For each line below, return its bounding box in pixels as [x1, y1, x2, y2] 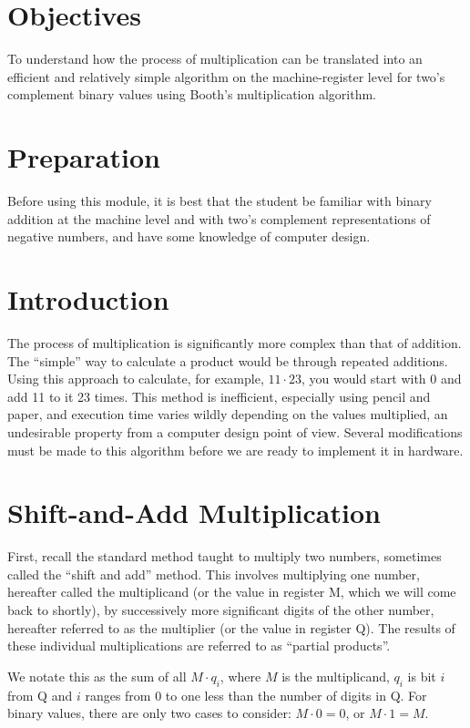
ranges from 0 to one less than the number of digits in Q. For [85, 685, 427, 704]
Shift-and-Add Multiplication [7, 494, 381, 531]
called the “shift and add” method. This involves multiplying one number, [7, 564, 420, 583]
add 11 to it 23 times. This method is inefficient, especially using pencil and [7, 386, 431, 405]
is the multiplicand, [281, 666, 390, 685]
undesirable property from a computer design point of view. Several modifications [7, 422, 463, 441]
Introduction [7, 281, 169, 317]
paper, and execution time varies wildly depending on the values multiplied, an [7, 405, 448, 424]
